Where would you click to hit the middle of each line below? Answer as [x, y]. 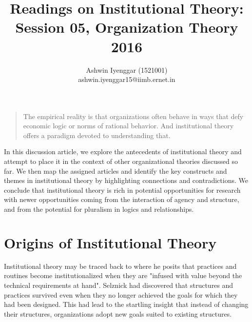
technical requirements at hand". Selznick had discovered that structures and [119, 285]
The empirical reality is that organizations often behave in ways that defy [133, 116]
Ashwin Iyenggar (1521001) [127, 70]
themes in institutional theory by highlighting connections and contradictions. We [126, 180]
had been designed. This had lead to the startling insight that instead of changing [126, 304]
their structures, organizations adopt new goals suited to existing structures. [118, 313]
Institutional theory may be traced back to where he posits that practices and [120, 266]
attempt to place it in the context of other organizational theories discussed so [121, 161]
